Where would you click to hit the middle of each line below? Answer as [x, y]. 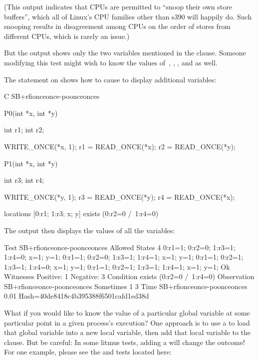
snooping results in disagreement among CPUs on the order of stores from [118, 26]
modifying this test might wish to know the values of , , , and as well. [111, 62]
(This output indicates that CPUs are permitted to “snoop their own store [118, 6]
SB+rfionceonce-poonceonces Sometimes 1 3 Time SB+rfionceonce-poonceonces [126, 286]
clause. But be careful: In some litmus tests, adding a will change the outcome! [125, 342]
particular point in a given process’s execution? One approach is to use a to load [127, 322]
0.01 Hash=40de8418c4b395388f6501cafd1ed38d [77, 296]
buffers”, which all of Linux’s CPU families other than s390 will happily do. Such [128, 16]
